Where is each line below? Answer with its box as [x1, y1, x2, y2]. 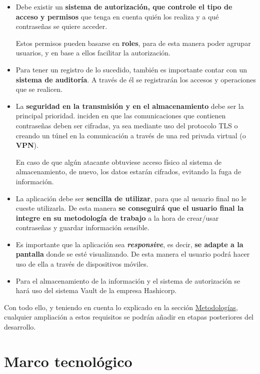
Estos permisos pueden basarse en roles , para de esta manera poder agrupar [15, 37, 251, 48]
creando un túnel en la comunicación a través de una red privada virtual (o [15, 130, 246, 140]
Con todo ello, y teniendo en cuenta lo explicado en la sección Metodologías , [4, 302, 238, 312]
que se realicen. [15, 84, 62, 94]
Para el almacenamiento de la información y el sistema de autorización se [15, 275, 240, 286]
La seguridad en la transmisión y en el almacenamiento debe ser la [15, 100, 244, 111]
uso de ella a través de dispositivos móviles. [15, 259, 148, 269]
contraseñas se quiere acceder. [15, 21, 107, 31]
